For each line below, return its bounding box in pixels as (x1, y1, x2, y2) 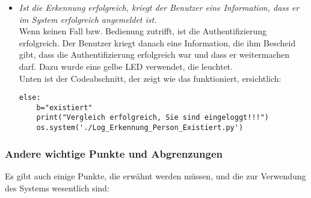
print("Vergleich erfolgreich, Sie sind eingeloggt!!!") (36, 113, 269, 122)
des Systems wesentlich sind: (5, 181, 109, 194)
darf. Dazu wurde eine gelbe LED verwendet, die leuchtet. (19, 60, 233, 72)
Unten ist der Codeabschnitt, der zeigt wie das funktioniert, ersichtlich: (19, 72, 282, 84)
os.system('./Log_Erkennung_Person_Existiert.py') (36, 123, 244, 132)
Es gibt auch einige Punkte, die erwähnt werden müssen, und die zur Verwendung (5, 170, 306, 182)
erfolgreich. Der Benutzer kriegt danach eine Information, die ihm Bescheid (19, 36, 296, 49)
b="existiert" (36, 103, 93, 112)
